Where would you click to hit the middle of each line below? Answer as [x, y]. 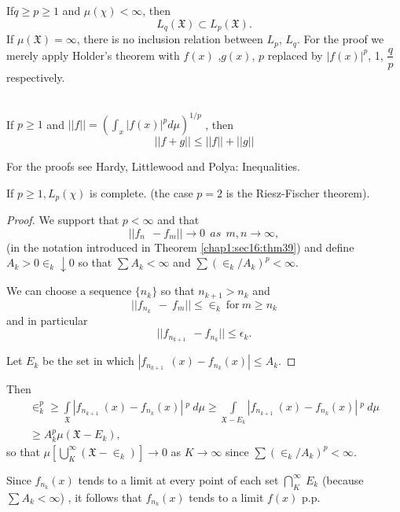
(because [343, 479]
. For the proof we [340, 39]
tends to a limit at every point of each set [178, 479]
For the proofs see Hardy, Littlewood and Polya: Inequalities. [153, 166]
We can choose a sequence [69, 291]
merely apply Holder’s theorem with [93, 55]
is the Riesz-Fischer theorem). [298, 192]
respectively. [36, 77]
